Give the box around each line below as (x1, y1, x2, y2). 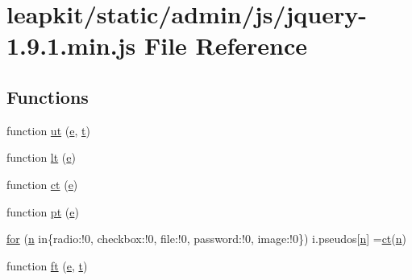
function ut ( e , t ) (6, 121, 90, 138)
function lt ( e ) (6, 149, 76, 166)
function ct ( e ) (6, 175, 78, 192)
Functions (6, 84, 89, 109)
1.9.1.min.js (6, 29, 136, 62)
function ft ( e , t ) (6, 257, 88, 274)
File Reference (144, 29, 308, 62)
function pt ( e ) (6, 203, 79, 220)
